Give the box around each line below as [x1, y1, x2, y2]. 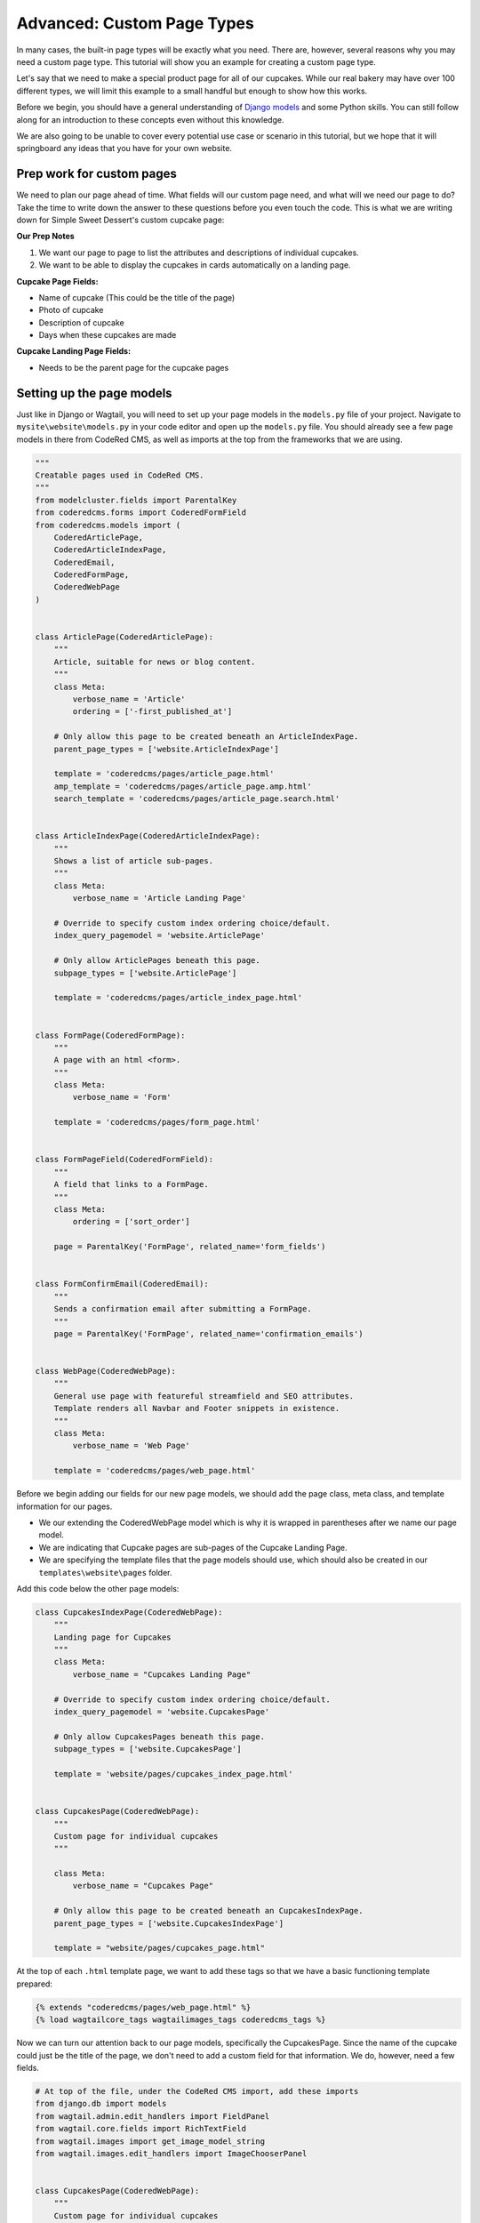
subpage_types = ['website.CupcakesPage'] [53, 1744, 242, 1754]
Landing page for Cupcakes [53, 1632, 172, 1642]
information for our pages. [16, 1501, 113, 1512]
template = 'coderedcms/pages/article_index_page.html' [53, 992, 303, 1003]
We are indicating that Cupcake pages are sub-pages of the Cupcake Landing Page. [38, 1542, 348, 1553]
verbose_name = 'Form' [72, 1092, 172, 1103]
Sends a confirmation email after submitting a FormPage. [53, 1304, 312, 1314]
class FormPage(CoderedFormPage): [35, 1030, 186, 1040]
